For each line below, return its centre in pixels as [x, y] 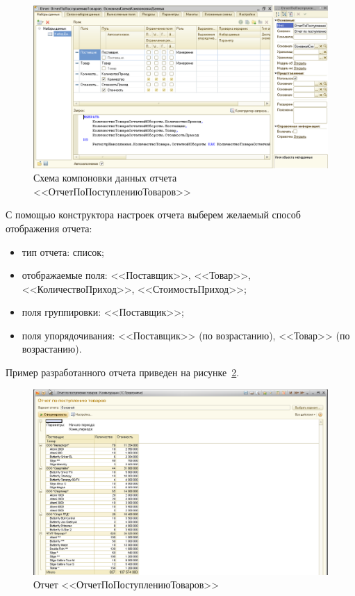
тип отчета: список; [63, 251]
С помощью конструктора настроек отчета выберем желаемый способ [153, 215]
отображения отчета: [49, 228]
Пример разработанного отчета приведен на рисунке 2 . [123, 372]
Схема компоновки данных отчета [105, 178]
